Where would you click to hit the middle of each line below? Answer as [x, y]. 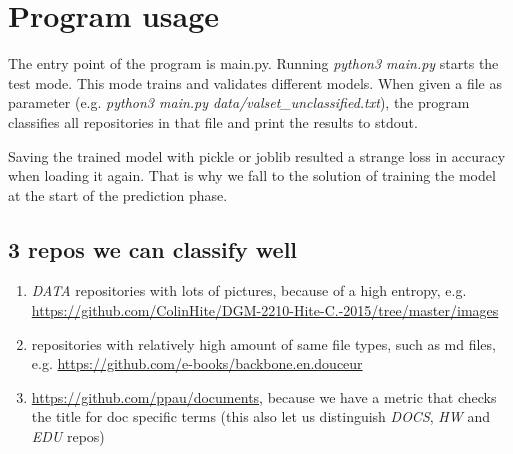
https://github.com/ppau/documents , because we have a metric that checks [264, 396]
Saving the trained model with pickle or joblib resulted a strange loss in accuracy [257, 155]
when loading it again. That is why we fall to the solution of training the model [252, 175]
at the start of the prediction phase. [118, 194]
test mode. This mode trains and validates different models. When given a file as [255, 82]
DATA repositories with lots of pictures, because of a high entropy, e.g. [249, 290]
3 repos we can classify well [153, 248]
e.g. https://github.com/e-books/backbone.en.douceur [197, 363]
